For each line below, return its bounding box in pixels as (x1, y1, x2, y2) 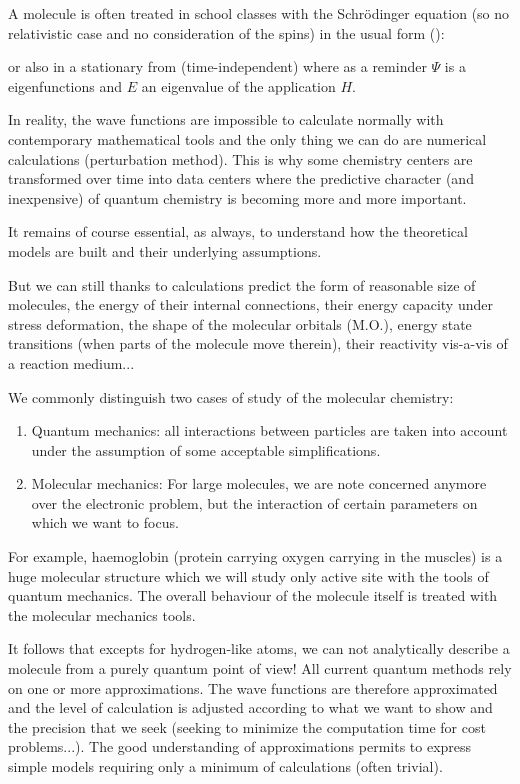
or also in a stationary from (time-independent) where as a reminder (8, 56, 427, 77)
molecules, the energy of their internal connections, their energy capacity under (8, 294, 493, 315)
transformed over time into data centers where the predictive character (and (8, 168, 474, 189)
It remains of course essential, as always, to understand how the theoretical (8, 221, 468, 242)
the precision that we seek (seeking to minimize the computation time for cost (8, 716, 486, 737)
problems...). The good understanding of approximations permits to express (8, 736, 472, 757)
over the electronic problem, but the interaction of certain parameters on (31, 492, 478, 513)
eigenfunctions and (8, 75, 123, 96)
